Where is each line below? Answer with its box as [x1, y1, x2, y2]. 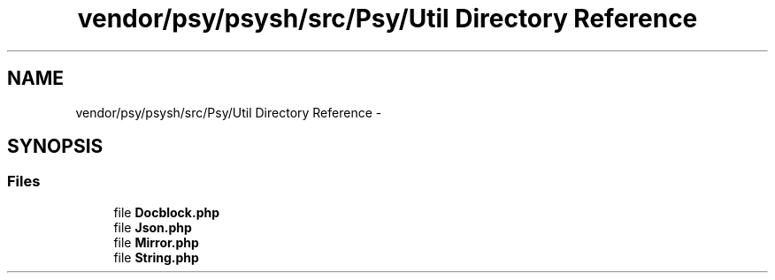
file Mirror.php [113, 234, 199, 250]
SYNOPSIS [7, 135, 104, 158]
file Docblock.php [113, 204, 219, 220]
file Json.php [113, 219, 192, 235]
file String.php [113, 249, 199, 265]
